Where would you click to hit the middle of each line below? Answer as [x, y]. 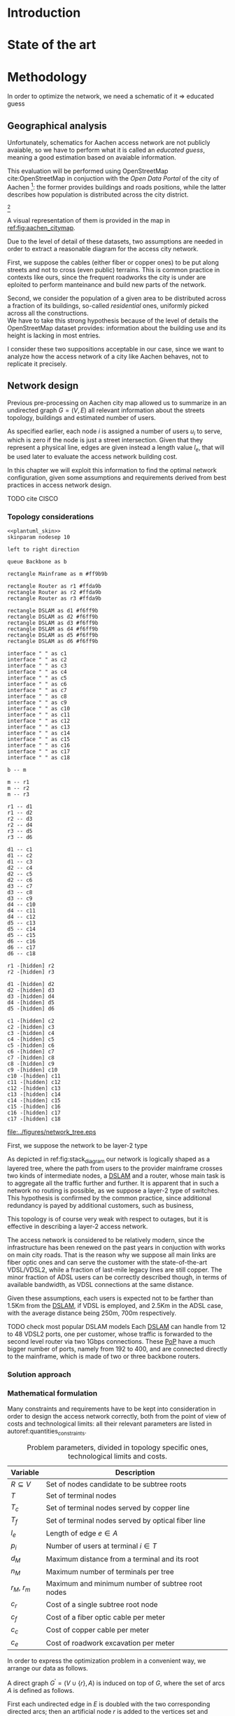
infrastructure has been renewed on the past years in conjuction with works [116, 1248]
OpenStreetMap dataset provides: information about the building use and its [116, 328]
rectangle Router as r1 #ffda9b [54, 586]
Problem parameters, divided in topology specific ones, [117, 1448]
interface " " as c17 [39, 752]
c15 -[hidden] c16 [34, 1107]
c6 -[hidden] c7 [31, 1052]
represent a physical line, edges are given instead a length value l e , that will [116, 448]
